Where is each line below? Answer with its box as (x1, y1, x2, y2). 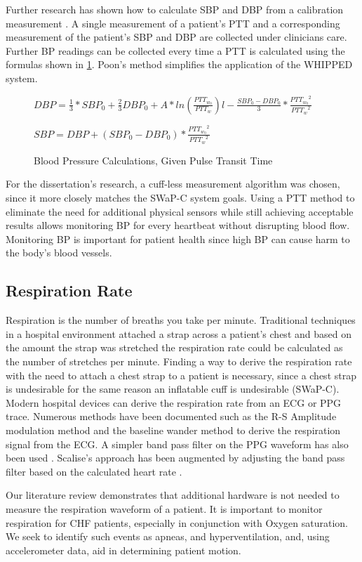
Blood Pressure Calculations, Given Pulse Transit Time (34, 152, 273, 167)
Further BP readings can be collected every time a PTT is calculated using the (6, 43, 345, 58)
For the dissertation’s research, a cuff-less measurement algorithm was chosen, (6, 176, 340, 191)
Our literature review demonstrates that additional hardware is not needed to (6, 488, 340, 502)
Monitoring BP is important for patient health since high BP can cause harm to (6, 231, 350, 246)
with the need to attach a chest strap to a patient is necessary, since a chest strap (6, 367, 356, 382)
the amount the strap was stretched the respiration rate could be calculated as (6, 340, 343, 355)
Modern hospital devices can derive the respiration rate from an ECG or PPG (6, 395, 342, 410)
